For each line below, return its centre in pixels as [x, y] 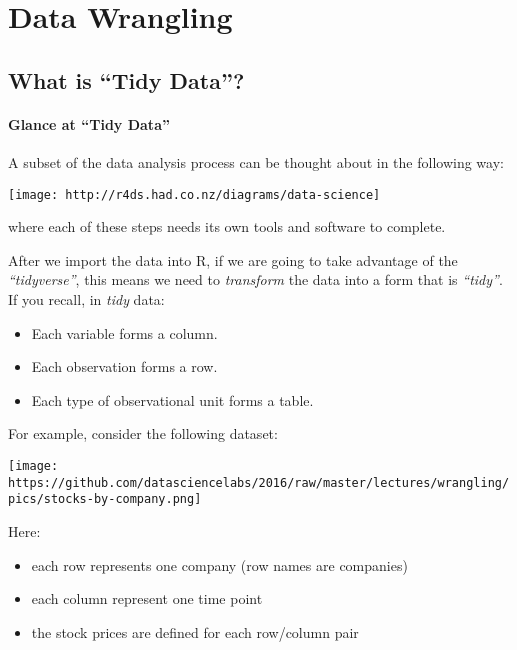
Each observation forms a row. [124, 366]
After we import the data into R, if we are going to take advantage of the [233, 259]
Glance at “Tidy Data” [89, 123]
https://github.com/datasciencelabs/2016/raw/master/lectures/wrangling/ [259, 482]
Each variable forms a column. [124, 332]
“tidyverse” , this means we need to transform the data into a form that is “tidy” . [255, 279]
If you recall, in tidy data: [86, 298]
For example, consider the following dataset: [143, 433]
